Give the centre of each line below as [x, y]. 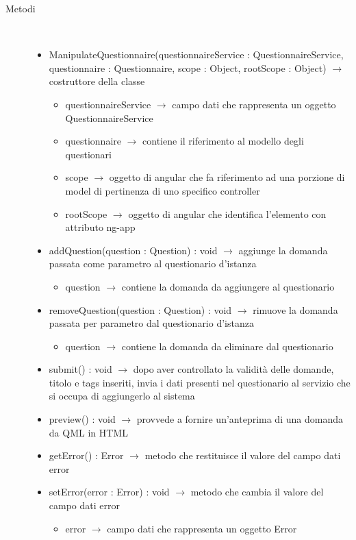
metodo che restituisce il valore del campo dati [243, 455]
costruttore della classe [97, 81]
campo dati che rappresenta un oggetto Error [202, 528]
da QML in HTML [88, 432]
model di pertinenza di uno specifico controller [163, 190]
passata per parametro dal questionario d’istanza [151, 323]
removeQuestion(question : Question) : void [140, 309]
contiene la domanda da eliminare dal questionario [227, 346]
